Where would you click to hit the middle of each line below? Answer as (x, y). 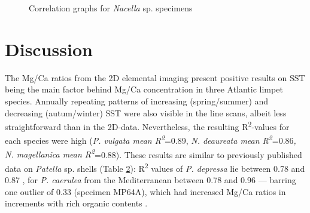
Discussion (49, 49)
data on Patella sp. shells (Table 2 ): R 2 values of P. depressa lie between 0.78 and (155, 167)
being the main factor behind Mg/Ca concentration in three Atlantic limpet (144, 89)
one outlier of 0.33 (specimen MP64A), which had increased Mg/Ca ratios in (145, 191)
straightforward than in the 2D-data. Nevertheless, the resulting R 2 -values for (147, 126)
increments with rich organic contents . (76, 203)
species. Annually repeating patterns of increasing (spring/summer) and (137, 101)
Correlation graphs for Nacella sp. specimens (111, 8)
